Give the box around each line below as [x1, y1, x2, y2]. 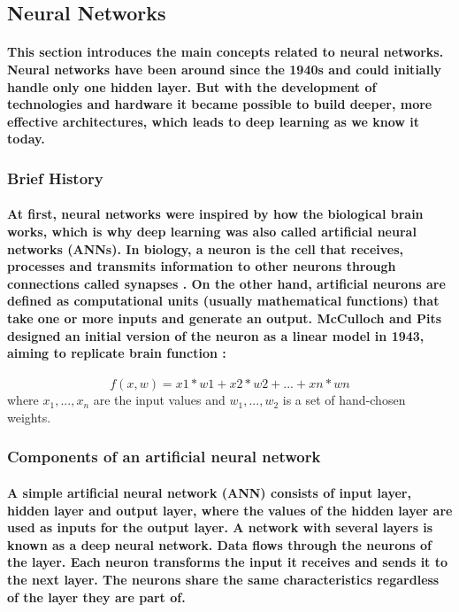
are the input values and [93, 391, 226, 409]
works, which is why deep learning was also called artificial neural [7, 221, 417, 240]
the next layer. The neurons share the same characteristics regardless [7, 569, 440, 588]
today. [7, 129, 45, 148]
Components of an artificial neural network [7, 445, 321, 468]
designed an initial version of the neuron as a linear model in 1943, [7, 326, 425, 345]
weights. [7, 407, 51, 426]
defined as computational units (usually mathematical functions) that [7, 291, 440, 310]
